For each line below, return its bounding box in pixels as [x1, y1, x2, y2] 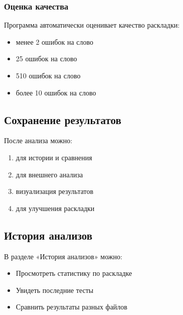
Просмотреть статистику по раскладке [16, 268, 132, 278]
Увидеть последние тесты [16, 284, 94, 295]
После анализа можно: [4, 135, 73, 146]
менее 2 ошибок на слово [16, 36, 94, 47]
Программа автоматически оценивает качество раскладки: [4, 20, 180, 30]
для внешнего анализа [16, 169, 83, 179]
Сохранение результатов [4, 112, 121, 127]
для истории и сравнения [16, 152, 92, 162]
